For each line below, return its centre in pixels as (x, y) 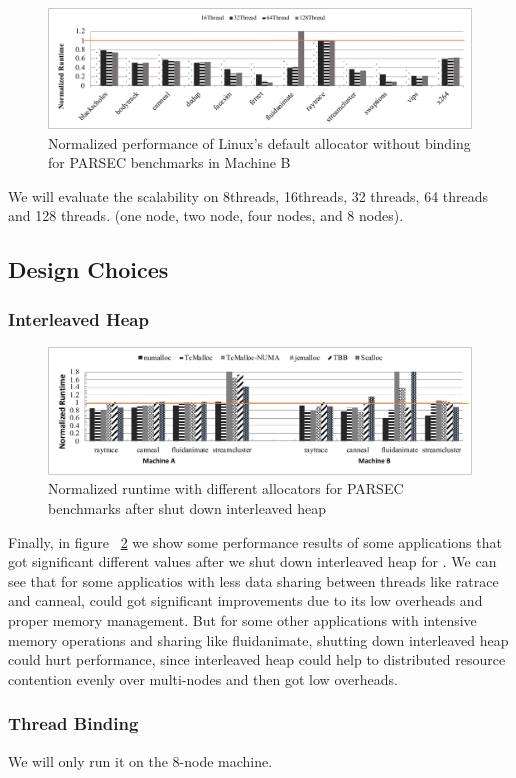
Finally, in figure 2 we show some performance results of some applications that (255, 541)
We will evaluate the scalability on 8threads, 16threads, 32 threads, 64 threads (248, 195)
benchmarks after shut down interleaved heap (187, 508)
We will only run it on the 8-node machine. (140, 760)
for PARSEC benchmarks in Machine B (169, 162)
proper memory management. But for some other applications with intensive (242, 619)
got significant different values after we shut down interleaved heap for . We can (252, 561)
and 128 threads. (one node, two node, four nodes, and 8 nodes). (206, 215)
